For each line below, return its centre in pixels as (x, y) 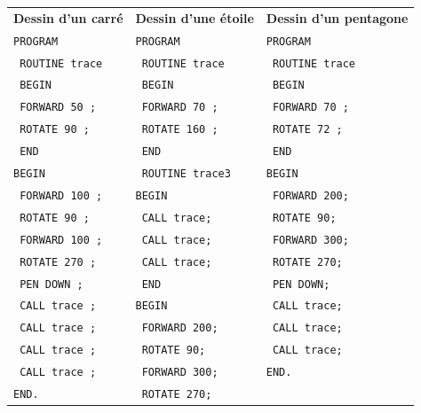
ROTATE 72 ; (307, 130)
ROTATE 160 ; (180, 130)
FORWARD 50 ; (58, 108)
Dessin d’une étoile (195, 17)
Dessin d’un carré (68, 17)
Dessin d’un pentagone (337, 17)
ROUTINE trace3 (186, 174)
